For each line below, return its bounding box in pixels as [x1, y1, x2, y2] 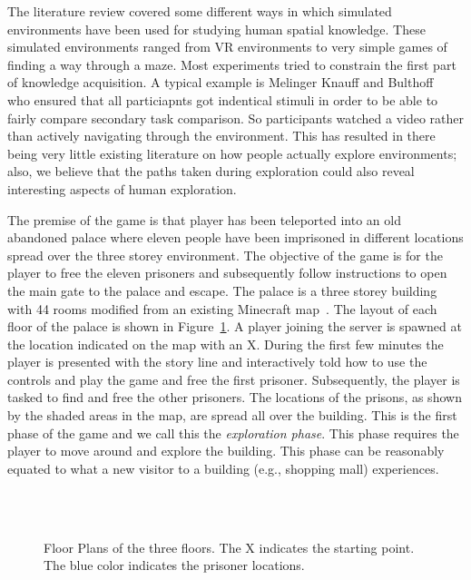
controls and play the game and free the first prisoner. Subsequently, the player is [7, 369, 460, 388]
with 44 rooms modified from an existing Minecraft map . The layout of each [7, 299, 437, 318]
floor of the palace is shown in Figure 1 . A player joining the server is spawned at [7, 317, 462, 336]
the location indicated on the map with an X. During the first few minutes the [7, 334, 444, 353]
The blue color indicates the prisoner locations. [44, 555, 305, 575]
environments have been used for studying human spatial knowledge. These [7, 19, 426, 38]
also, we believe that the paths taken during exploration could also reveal [7, 162, 415, 181]
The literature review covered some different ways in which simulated [7, 2, 392, 20]
